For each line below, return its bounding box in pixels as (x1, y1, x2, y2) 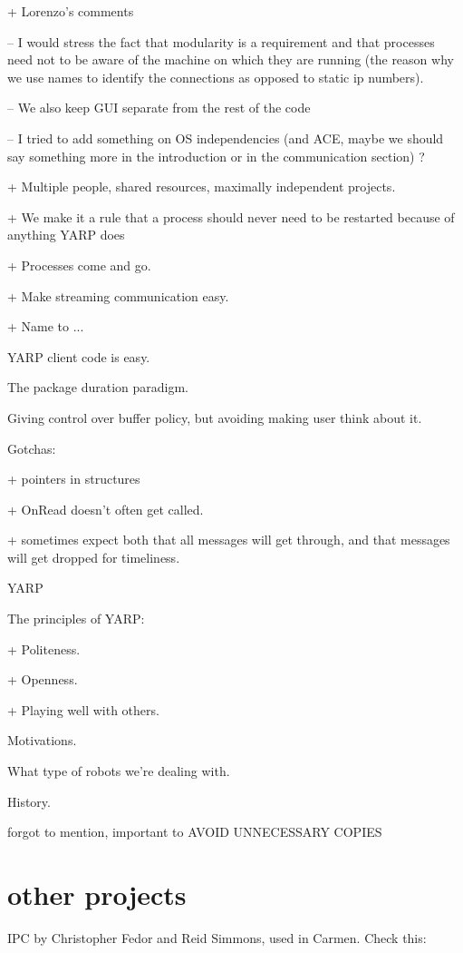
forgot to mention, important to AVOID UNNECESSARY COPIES (7, 822, 382, 841)
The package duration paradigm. (7, 378, 188, 397)
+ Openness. (7, 670, 78, 689)
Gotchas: (7, 438, 56, 457)
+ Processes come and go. (7, 255, 151, 274)
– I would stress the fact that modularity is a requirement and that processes (7, 32, 435, 51)
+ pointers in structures (7, 469, 140, 488)
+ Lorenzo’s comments (7, 2, 134, 20)
